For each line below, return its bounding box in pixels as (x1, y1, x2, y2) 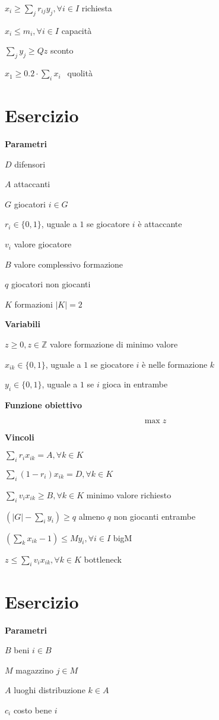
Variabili (5, 318, 40, 330)
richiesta (81, 2, 112, 14)
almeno (78, 510, 105, 522)
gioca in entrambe (102, 378, 168, 390)
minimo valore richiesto (86, 488, 172, 501)
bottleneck (84, 553, 122, 565)
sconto (50, 44, 74, 57)
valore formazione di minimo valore (50, 338, 178, 350)
